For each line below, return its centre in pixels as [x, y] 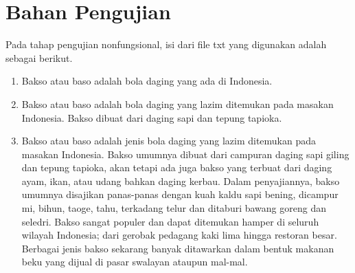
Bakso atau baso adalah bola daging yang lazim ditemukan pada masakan [177, 103]
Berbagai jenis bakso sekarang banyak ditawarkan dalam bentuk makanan [178, 248]
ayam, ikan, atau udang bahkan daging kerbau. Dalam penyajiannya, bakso [181, 181]
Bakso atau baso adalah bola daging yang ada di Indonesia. [147, 81]
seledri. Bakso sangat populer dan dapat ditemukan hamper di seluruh [170, 221]
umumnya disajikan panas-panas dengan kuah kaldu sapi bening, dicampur [180, 194]
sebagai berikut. [39, 57]
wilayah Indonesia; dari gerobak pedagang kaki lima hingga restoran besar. [179, 235]
